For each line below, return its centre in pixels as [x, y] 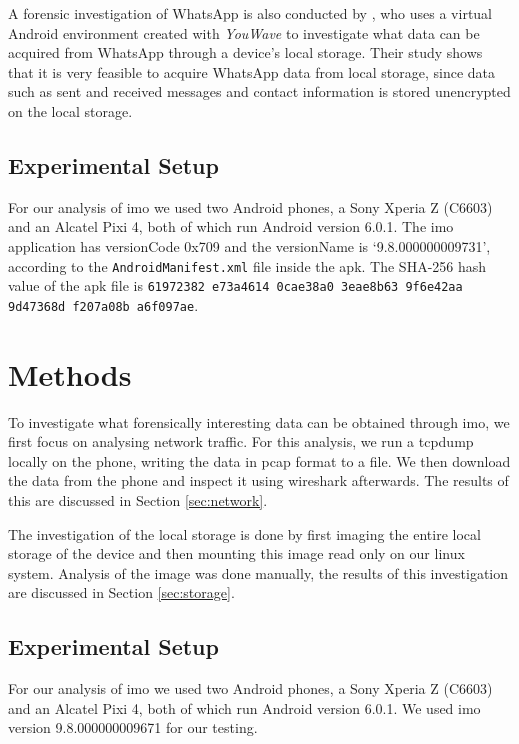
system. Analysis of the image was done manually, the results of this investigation [258, 572]
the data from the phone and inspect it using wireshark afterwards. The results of [258, 480]
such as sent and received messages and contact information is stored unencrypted [259, 91]
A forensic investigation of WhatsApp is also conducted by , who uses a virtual [250, 13]
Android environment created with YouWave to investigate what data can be [244, 32]
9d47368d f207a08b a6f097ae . [103, 304]
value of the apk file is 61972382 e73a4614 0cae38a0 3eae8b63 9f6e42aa [235, 285]
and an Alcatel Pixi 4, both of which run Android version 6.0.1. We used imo [244, 707]
